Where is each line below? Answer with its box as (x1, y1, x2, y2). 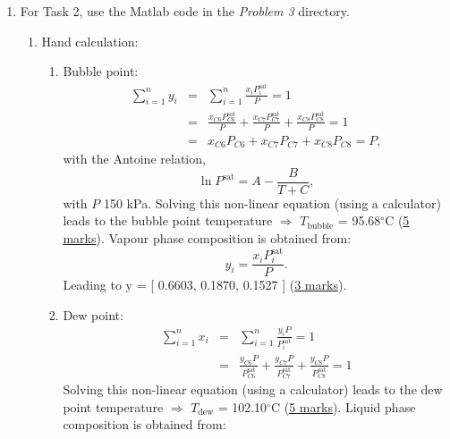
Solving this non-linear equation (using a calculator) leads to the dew (63, 380, 443, 399)
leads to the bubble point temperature (63, 211, 273, 230)
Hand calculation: (41, 31, 139, 50)
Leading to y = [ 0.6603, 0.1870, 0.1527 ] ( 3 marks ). (63, 275, 347, 294)
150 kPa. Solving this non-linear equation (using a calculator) (103, 193, 441, 212)
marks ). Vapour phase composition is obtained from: (63, 228, 352, 247)
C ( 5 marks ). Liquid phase (270, 397, 416, 416)
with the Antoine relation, (63, 149, 206, 168)
